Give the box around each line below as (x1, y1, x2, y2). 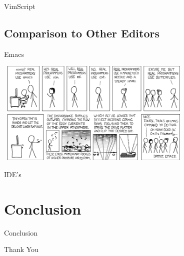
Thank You (4, 244, 38, 255)
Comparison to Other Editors (4, 25, 159, 40)
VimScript (4, 1, 35, 11)
